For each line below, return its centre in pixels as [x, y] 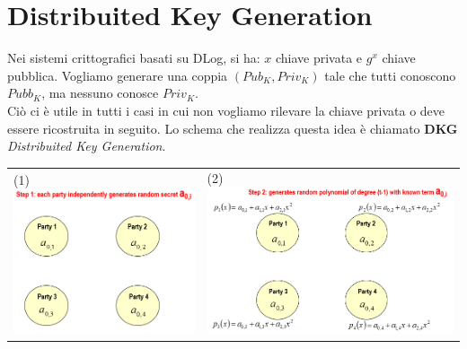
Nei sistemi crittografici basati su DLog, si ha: [134, 58]
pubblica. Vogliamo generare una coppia [118, 75]
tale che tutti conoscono [390, 75]
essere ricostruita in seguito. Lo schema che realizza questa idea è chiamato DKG [233, 128]
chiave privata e [319, 58]
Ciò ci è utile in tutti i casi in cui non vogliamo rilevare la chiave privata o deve [226, 110]
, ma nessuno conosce [100, 93]
